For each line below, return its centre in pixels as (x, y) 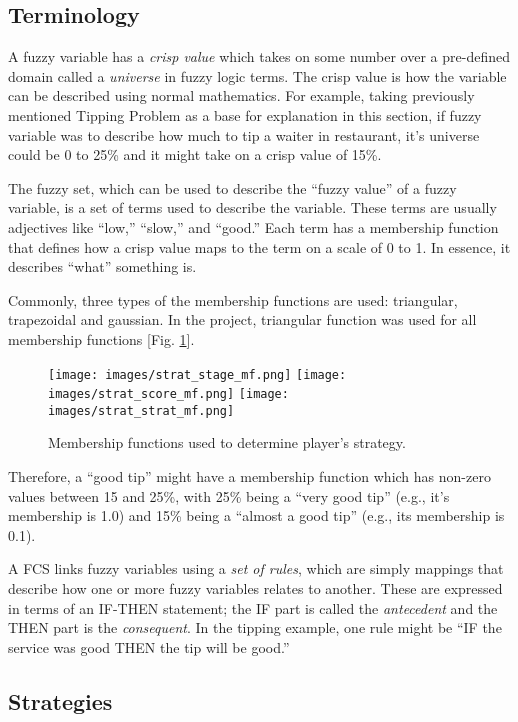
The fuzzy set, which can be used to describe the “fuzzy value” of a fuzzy (232, 187)
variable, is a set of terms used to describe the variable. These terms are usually (252, 207)
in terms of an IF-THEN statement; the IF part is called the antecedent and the (253, 607)
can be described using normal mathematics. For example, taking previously (241, 95)
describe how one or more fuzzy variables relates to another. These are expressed (255, 588)
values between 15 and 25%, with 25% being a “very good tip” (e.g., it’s (229, 495)
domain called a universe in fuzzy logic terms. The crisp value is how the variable (257, 75)
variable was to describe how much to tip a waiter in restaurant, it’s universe (244, 134)
